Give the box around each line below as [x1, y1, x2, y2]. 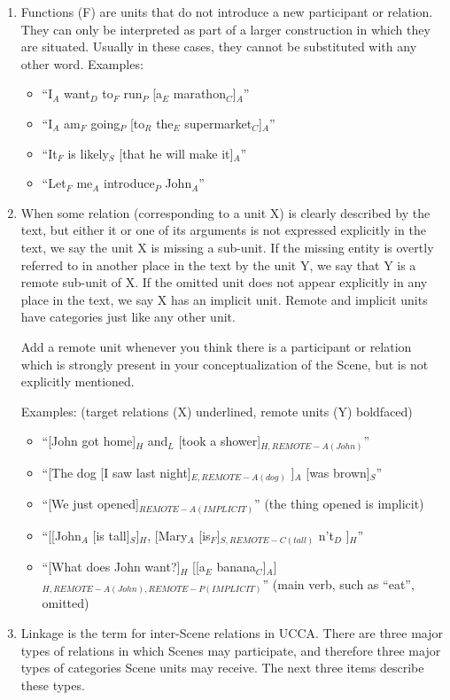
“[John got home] [42, 432, 136, 450]
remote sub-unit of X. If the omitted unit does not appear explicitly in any [20, 273, 428, 292]
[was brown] [306, 463, 370, 481]
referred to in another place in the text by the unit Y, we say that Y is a [20, 255, 416, 274]
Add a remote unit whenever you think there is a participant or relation [20, 337, 412, 355]
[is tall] [92, 525, 130, 544]
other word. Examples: [20, 54, 144, 73]
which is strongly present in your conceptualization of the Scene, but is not [20, 354, 429, 373]
